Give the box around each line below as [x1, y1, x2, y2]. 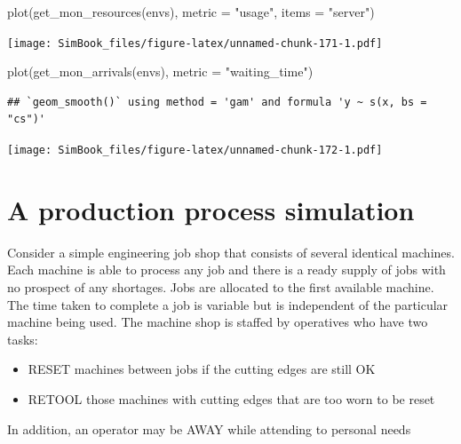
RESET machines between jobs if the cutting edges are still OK [28, 360, 376, 378]
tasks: [7, 329, 38, 348]
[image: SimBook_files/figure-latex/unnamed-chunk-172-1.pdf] [7, 144, 383, 157]
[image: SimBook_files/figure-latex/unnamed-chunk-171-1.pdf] [7, 36, 383, 50]
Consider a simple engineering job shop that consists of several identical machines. [7, 242, 455, 261]
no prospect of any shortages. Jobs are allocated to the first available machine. [7, 278, 434, 296]
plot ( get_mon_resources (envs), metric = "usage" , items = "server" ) [7, 3, 375, 20]
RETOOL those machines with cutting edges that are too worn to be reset [28, 389, 435, 408]
